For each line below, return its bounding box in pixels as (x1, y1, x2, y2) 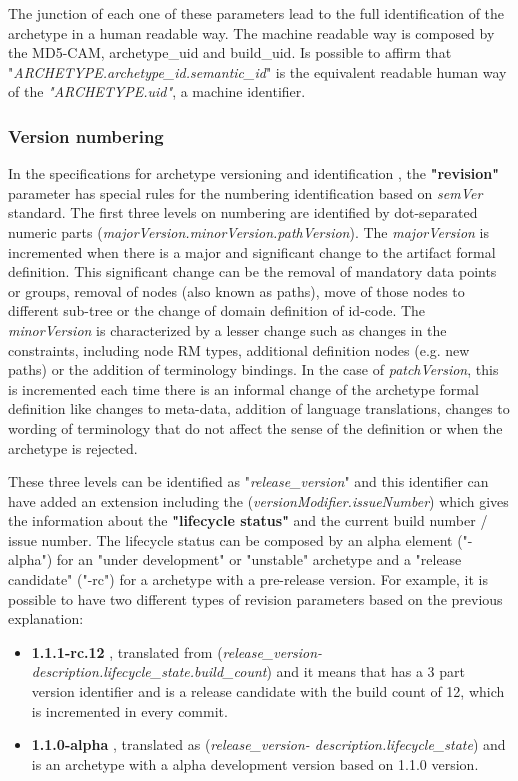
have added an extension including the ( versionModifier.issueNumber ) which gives (8, 490, 509, 511)
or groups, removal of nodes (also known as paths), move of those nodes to (8, 280, 465, 301)
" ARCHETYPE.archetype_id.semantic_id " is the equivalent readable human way (8, 61, 507, 82)
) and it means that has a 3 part (266, 661, 465, 682)
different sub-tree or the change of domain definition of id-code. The (8, 300, 426, 321)
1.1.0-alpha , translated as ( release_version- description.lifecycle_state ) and (31, 734, 506, 755)
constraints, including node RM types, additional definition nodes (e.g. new (8, 339, 470, 360)
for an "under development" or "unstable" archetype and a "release (56, 549, 462, 570)
